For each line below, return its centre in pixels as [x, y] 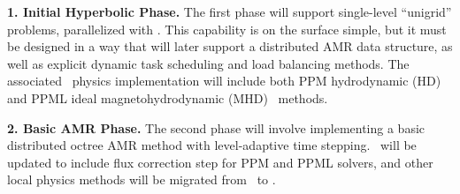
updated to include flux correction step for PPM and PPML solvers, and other [220, 162]
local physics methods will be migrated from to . [142, 179]
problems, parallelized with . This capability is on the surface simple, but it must [227, 29]
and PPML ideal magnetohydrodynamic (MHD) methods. [168, 97]
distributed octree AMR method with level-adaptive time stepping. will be [212, 145]
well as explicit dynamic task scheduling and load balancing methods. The [208, 63]
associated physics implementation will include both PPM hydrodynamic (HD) [224, 81]
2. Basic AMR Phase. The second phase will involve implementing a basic [216, 127]
